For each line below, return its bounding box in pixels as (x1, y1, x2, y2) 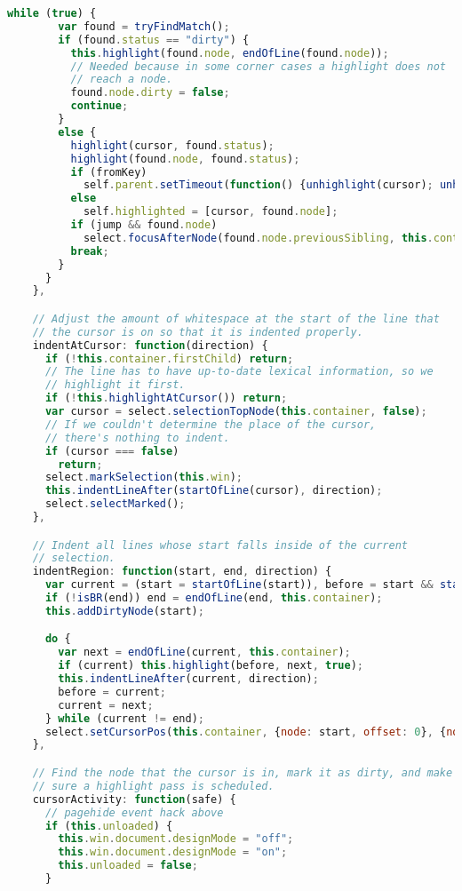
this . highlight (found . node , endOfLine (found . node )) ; (70, 46, 389, 60)
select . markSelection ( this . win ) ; (44, 471, 243, 484)
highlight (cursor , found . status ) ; (70, 139, 275, 152)
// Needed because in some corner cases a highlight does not (70, 60, 446, 73)
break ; (70, 244, 109, 258)
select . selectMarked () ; (44, 497, 186, 511)
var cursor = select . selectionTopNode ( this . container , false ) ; (44, 405, 427, 418)
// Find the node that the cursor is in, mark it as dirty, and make (32, 767, 453, 779)
